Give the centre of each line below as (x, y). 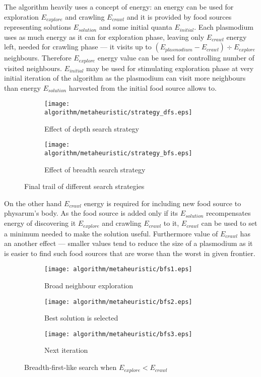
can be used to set (229, 223)
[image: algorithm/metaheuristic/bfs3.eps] (118, 334)
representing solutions (38, 27)
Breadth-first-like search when (71, 367)
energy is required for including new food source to (162, 203)
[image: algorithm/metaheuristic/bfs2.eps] (118, 302)
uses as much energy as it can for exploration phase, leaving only (104, 37)
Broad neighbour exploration (89, 285)
